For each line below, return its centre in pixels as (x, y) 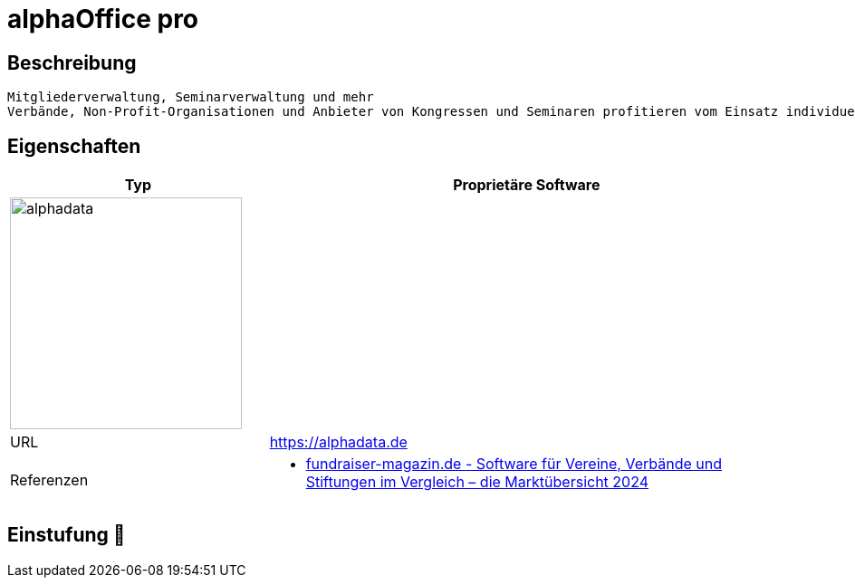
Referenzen (49, 480)
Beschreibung (72, 62)
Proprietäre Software (527, 185)
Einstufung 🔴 (67, 535)
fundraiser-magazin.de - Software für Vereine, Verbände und (514, 464)
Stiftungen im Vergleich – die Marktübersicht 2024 (477, 482)
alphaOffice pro (103, 19)
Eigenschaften (74, 146)
